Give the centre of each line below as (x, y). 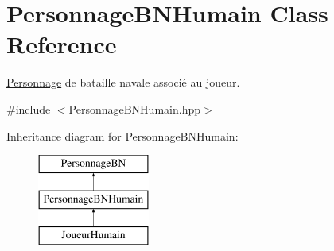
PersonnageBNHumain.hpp (134, 108)
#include (29, 108)
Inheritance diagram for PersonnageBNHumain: (122, 135)
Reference (62, 44)
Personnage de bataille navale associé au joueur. (123, 82)
